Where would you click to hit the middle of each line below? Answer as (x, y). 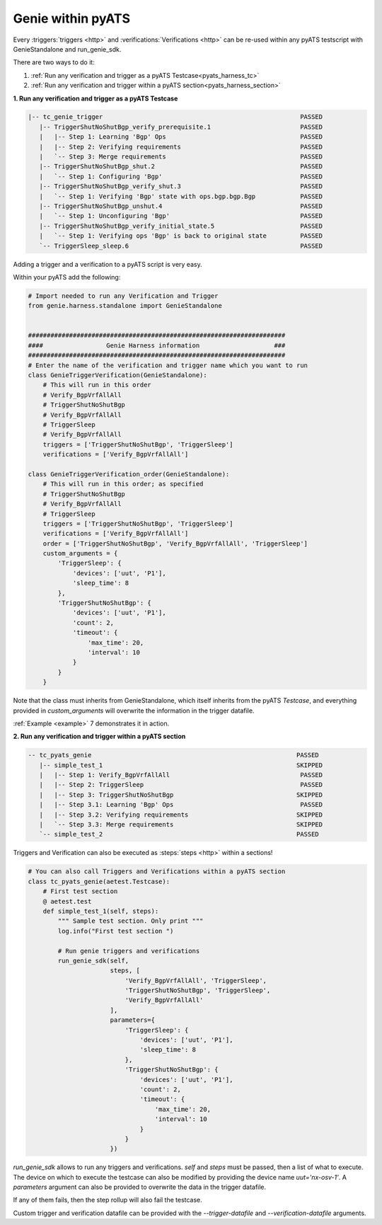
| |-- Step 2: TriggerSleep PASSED (181, 785)
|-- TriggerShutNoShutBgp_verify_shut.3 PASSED (181, 186)
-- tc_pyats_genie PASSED (174, 755)
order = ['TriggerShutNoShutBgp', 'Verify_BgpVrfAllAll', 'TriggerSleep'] (175, 544)
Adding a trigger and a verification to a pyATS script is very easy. (108, 264)
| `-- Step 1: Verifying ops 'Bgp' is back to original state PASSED (181, 236)
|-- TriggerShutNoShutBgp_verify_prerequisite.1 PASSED (181, 127)
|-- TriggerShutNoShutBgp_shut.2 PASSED (181, 167)
